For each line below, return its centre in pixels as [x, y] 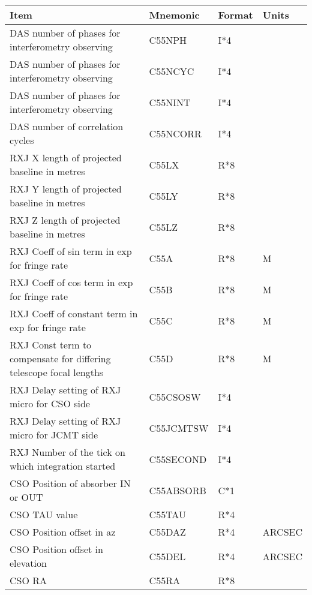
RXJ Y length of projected [66, 189]
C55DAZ [167, 532]
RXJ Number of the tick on [67, 452]
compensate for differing [60, 358]
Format [235, 15]
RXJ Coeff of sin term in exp [71, 251]
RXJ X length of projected [66, 157]
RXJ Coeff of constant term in [74, 313]
